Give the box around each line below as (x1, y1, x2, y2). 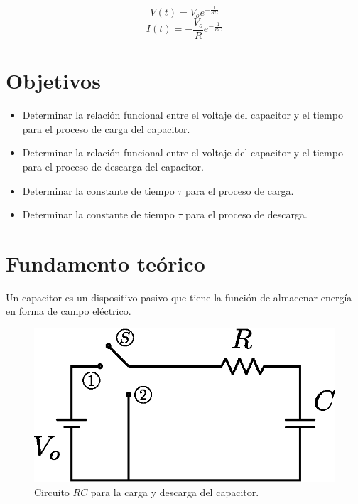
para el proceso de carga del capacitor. (22, 121, 190, 136)
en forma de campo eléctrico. (6, 304, 131, 318)
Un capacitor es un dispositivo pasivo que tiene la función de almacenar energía (6, 289, 352, 304)
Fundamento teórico (6, 248, 205, 277)
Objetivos (6, 66, 101, 95)
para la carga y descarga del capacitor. (90, 484, 259, 499)
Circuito (34, 484, 70, 499)
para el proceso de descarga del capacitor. (22, 159, 204, 173)
